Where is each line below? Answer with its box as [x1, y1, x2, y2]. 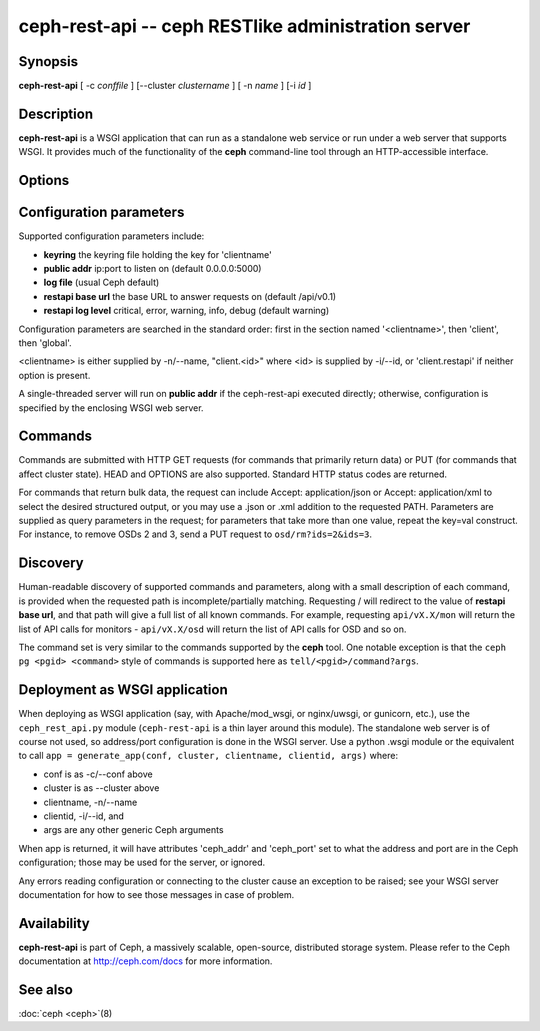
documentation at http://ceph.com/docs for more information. [18, 955, 273, 967]
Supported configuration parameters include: [18, 230, 205, 242]
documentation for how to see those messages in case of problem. [18, 888, 295, 900]
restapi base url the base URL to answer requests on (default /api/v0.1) [43, 290, 337, 302]
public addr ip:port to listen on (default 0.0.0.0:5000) [43, 263, 262, 275]
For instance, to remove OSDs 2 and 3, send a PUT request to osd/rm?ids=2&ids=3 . [18, 528, 372, 540]
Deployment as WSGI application [18, 681, 229, 699]
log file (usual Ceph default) [43, 276, 160, 289]
